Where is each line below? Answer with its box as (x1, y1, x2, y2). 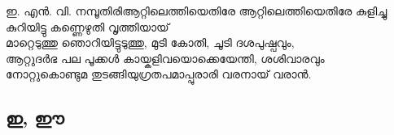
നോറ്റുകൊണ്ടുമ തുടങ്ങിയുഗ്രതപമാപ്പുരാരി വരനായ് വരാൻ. (6, 65, 312, 82)
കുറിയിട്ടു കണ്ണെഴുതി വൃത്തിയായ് (6, 18, 169, 35)
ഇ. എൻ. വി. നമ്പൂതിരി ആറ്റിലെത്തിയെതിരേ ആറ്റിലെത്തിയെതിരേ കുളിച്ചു (6, 2, 387, 19)
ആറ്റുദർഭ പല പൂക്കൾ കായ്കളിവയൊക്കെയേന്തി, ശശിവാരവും (6, 49, 325, 66)
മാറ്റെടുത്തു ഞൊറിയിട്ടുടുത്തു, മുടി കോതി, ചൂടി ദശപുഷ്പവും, (6, 34, 295, 51)
